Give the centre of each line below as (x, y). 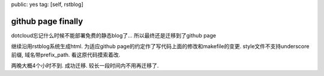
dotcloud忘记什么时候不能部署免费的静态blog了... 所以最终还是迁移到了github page (113, 35)
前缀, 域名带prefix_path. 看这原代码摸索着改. (66, 55)
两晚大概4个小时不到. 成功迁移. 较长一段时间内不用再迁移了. (85, 66)
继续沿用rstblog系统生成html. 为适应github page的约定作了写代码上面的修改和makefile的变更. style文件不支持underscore (160, 46)
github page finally (47, 21)
